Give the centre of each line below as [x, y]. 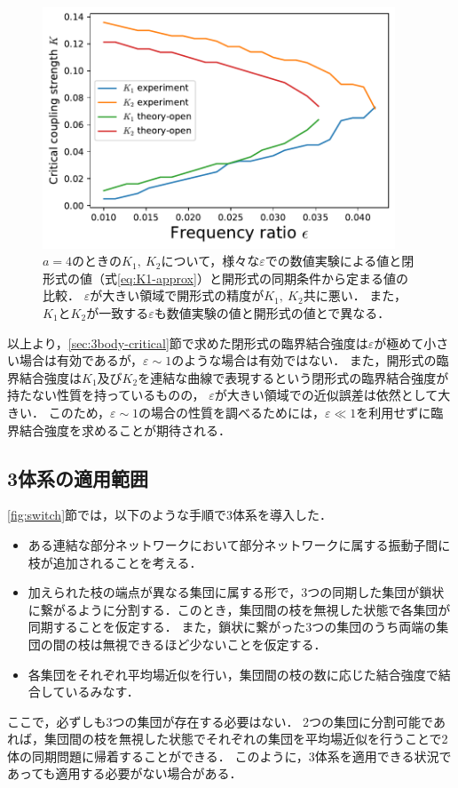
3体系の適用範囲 [78, 478]
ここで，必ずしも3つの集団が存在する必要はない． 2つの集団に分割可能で [220, 721]
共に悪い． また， [355, 295]
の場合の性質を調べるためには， [232, 412]
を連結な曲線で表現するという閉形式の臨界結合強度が [293, 377]
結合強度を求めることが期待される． [125, 430]
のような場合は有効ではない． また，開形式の [304, 360]
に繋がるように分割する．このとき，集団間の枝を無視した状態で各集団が [239, 609]
